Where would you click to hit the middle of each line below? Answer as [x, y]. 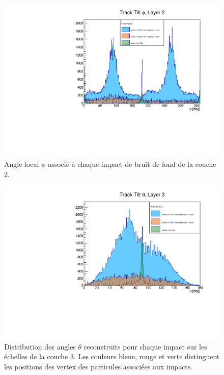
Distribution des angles [40, 346]
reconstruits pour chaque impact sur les [145, 346]
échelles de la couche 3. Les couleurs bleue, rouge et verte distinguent [112, 356]
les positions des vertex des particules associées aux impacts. [99, 366]
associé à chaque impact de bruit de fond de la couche [132, 164]
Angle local [22, 164]
